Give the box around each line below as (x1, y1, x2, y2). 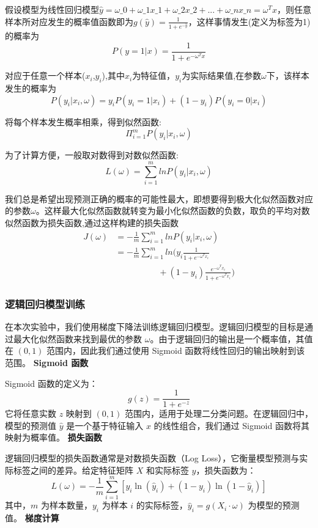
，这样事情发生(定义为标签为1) (188, 15, 311, 28)
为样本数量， (40, 499, 92, 512)
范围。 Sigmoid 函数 (5, 356, 89, 369)
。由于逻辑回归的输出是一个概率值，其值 (150, 332, 313, 345)
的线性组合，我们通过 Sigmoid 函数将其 (153, 419, 309, 431)
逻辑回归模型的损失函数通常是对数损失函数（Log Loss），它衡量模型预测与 (5, 452, 300, 464)
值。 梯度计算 (5, 512, 59, 524)
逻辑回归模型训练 (5, 296, 85, 311)
